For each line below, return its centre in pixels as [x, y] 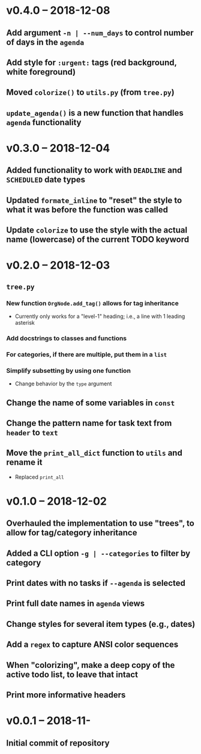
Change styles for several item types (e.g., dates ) [101, 624]
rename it [24, 462]
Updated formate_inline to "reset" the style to [94, 200]
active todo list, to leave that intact [72, 674]
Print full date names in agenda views [76, 604]
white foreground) [41, 72]
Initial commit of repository [58, 743]
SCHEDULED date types [46, 180]
